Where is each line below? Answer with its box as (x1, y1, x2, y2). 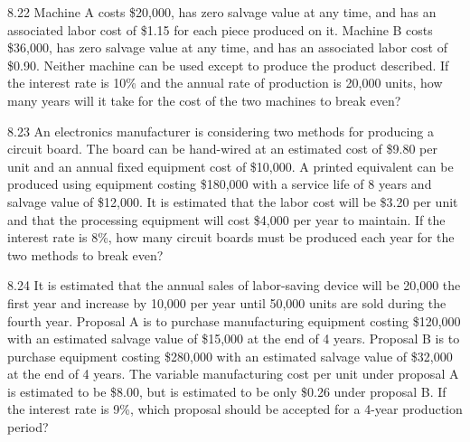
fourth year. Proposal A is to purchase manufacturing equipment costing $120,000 (7, 311, 461, 330)
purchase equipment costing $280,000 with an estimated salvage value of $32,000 (7, 346, 453, 365)
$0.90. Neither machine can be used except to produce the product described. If (7, 55, 449, 74)
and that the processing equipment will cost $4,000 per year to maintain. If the (7, 210, 446, 229)
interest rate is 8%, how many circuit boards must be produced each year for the (7, 228, 455, 247)
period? (7, 418, 49, 437)
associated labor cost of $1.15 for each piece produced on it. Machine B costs (7, 20, 433, 39)
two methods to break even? (7, 245, 164, 264)
